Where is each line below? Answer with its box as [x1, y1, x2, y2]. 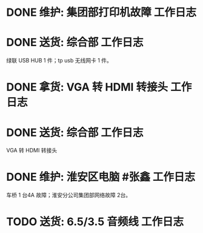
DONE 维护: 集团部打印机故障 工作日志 [6, 5, 197, 19]
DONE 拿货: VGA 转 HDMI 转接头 [6, 80, 168, 94]
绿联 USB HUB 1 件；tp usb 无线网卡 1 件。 [6, 57, 112, 64]
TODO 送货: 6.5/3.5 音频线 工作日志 [6, 215, 184, 229]
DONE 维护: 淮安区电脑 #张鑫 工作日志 [6, 171, 196, 184]
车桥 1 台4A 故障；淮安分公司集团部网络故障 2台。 [6, 192, 131, 199]
